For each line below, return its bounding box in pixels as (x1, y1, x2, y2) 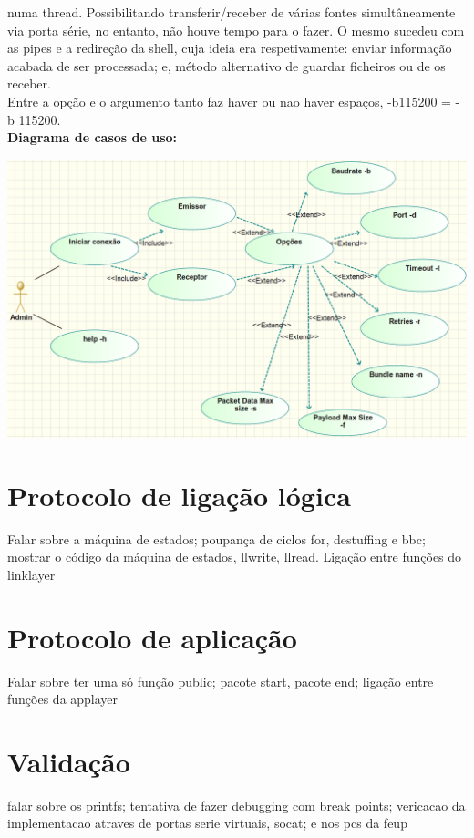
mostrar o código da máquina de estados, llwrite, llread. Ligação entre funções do (7, 547, 462, 566)
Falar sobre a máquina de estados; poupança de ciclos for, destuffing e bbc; (7, 529, 426, 548)
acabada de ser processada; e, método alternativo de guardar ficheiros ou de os (7, 56, 446, 75)
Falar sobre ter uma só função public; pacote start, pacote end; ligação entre (7, 671, 434, 690)
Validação (7, 742, 130, 780)
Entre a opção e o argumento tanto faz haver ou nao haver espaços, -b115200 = (7, 91, 451, 110)
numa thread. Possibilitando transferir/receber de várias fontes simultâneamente (7, 3, 456, 21)
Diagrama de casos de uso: (7, 128, 178, 147)
